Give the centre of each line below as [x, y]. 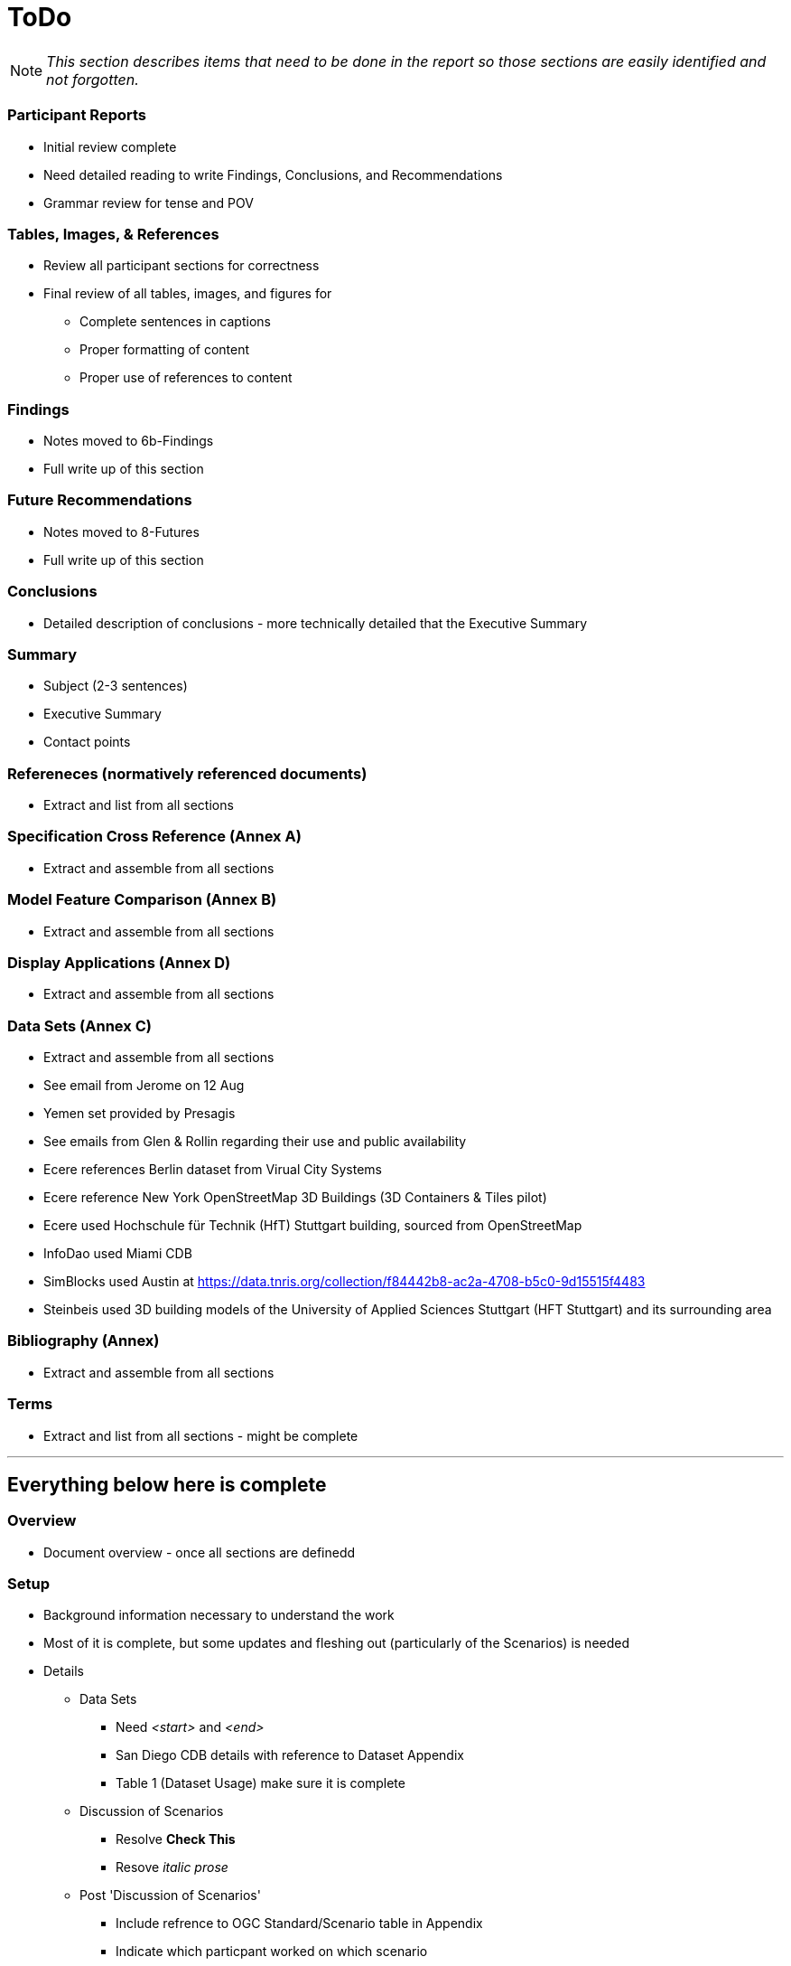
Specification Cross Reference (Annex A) [154, 837]
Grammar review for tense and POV [149, 202]
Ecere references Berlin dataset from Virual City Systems [213, 1169]
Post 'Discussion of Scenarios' [170, 1895]
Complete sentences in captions [175, 322]
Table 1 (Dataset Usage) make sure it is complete [261, 1783]
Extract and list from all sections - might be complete [201, 1435]
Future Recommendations [100, 500]
